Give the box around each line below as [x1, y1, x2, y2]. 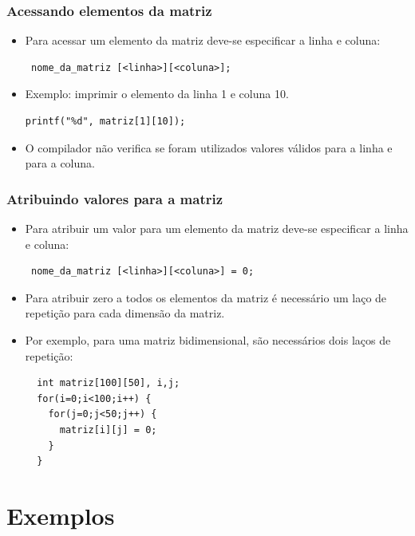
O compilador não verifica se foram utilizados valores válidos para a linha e [25, 139, 393, 156]
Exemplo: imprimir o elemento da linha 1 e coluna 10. [25, 85, 289, 102]
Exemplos [6, 499, 115, 531]
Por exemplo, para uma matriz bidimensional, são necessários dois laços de [25, 331, 391, 348]
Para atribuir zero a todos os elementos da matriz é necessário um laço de [25, 289, 387, 305]
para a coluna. [25, 155, 95, 171]
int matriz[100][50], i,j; [37, 377, 180, 389]
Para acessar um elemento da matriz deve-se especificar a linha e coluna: [25, 32, 381, 49]
